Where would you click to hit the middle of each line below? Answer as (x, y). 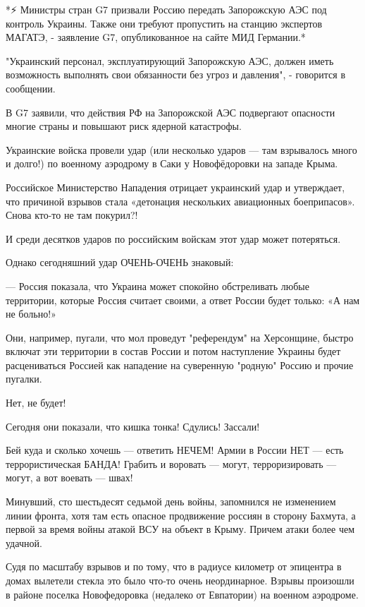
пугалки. (24, 379)
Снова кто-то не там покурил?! (72, 215)
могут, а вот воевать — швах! (69, 477)
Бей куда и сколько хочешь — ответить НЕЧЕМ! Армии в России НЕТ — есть (175, 450)
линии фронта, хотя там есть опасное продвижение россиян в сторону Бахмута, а (181, 515)
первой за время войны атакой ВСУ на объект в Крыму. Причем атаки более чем (180, 529)
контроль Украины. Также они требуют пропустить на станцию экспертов (164, 23)
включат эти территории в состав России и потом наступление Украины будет (173, 351)
